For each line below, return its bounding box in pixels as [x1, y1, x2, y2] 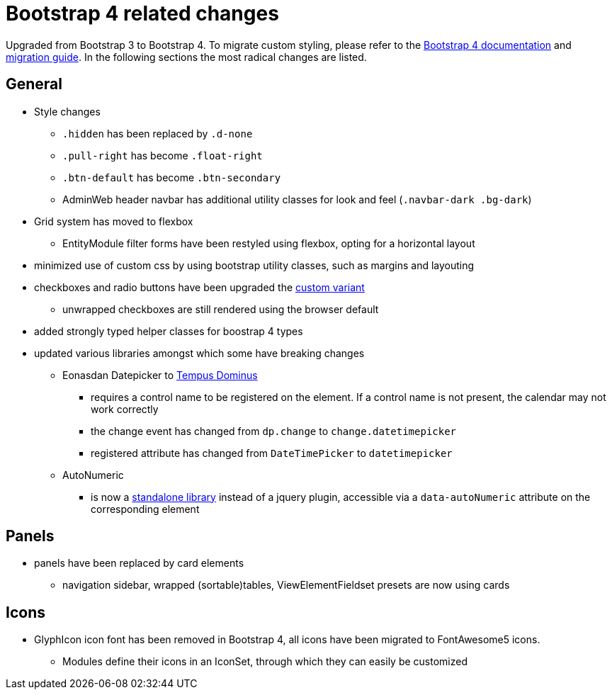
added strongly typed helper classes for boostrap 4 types [34, 324, 303, 337]
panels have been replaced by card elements [34, 557, 244, 570]
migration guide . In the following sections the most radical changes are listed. [6, 50, 367, 63]
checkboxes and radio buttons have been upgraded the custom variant [34, 281, 365, 293]
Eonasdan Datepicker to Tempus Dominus [62, 368, 258, 381]
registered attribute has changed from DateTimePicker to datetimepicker [91, 446, 453, 459]
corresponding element [91, 502, 200, 515]
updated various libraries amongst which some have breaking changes [34, 346, 365, 359]
